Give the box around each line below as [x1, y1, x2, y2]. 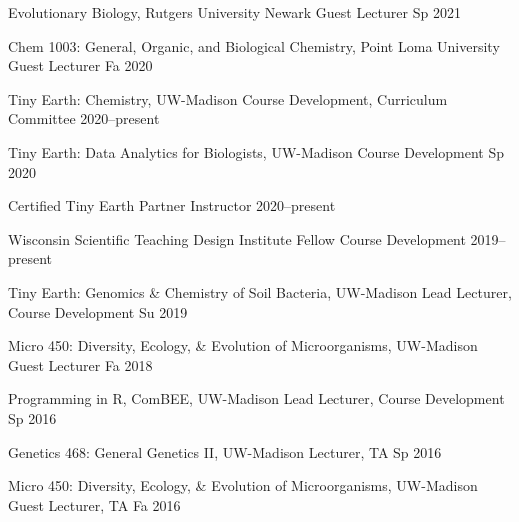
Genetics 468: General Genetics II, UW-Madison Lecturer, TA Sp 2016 [8, 441, 442, 462]
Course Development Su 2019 [8, 301, 188, 322]
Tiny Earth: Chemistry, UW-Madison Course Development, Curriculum [8, 88, 448, 109]
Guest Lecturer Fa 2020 [8, 55, 153, 76]
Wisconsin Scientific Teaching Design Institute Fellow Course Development [8, 228, 466, 249]
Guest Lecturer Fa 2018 [8, 354, 153, 375]
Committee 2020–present [8, 108, 160, 129]
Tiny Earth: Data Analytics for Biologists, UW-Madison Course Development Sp [8, 141, 504, 162]
